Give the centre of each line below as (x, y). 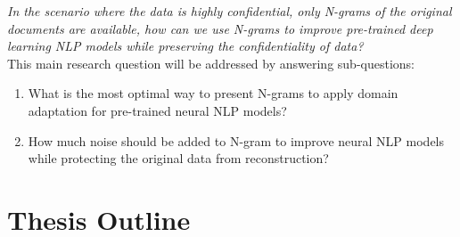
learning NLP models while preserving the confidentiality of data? (185, 46)
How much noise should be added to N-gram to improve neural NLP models (236, 140)
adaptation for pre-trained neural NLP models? (157, 110)
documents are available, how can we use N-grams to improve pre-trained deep (220, 28)
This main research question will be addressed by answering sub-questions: (211, 63)
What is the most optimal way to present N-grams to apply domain (213, 93)
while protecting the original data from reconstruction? (178, 158)
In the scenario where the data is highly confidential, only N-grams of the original (230, 11)
